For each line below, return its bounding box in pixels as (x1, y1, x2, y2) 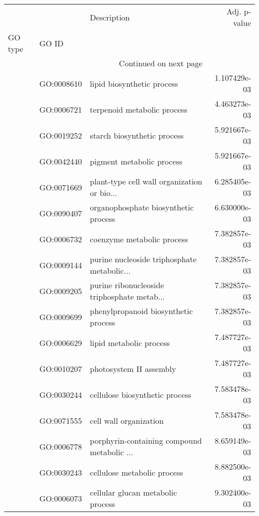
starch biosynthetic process (90, 129, 184, 141)
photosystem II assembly (90, 362, 176, 374)
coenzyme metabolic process (90, 233, 188, 245)
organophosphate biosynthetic (90, 201, 194, 213)
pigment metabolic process (90, 155, 183, 167)
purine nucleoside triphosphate (90, 253, 197, 265)
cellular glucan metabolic (90, 487, 177, 498)
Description (90, 11, 130, 23)
